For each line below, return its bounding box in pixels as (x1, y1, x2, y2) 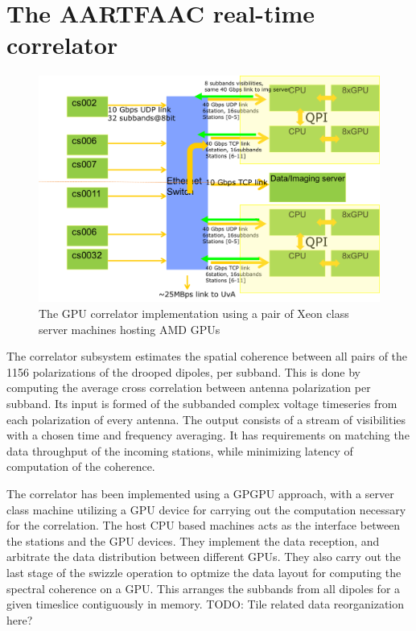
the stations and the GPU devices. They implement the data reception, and (6, 532, 380, 549)
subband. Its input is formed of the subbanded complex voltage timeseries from (6, 395, 397, 412)
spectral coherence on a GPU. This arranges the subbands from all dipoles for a (6, 579, 401, 596)
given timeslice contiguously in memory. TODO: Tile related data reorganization (6, 596, 405, 612)
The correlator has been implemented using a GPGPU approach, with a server (6, 485, 394, 501)
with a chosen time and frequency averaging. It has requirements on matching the (6, 427, 410, 443)
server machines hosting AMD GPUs (39, 320, 220, 337)
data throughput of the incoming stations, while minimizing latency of (6, 442, 353, 459)
